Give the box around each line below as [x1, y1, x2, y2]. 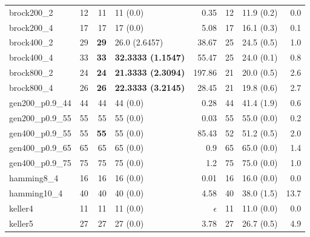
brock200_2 [9, 5, 53, 18]
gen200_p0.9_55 [9, 111, 71, 124]
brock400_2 [9, 36, 53, 48]
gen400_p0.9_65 [9, 141, 71, 154]
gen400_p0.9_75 [9, 156, 71, 169]
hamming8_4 [9, 172, 59, 184]
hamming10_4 [9, 186, 63, 199]
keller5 [9, 216, 33, 229]
